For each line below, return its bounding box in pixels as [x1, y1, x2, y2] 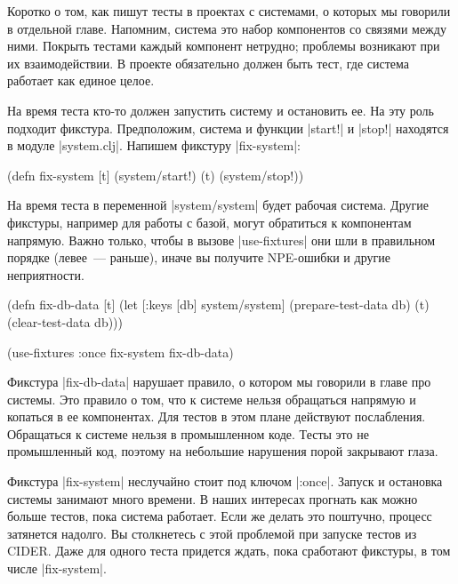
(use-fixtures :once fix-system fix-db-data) [7, 342, 234, 361]
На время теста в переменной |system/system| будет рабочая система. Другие [7, 196, 429, 214]
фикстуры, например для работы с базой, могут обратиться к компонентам [7, 212, 412, 231]
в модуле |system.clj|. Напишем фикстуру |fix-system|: [7, 136, 301, 155]
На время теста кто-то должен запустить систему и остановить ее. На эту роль [7, 100, 434, 119]
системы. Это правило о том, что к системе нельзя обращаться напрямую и [7, 389, 416, 408]
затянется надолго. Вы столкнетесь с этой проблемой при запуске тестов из [7, 524, 417, 542]
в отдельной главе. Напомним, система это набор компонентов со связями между [7, 19, 446, 37]
